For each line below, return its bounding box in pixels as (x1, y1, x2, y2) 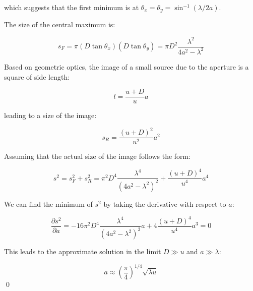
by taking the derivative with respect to (103, 198, 226, 209)
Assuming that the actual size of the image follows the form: (4, 151, 191, 161)
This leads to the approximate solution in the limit (4, 246, 161, 257)
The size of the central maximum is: (4, 19, 115, 30)
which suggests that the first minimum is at (4, 2, 139, 12)
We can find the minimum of (4, 198, 93, 209)
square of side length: (4, 71, 70, 82)
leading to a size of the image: (4, 110, 97, 121)
